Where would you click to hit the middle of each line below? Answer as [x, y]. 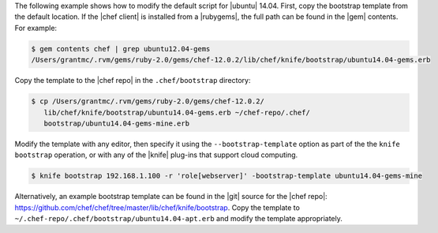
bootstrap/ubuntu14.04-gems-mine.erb [116, 123]
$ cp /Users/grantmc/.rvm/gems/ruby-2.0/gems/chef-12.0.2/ [148, 101]
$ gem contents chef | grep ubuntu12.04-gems [121, 49]
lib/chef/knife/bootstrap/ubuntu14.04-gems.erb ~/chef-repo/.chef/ [177, 112]
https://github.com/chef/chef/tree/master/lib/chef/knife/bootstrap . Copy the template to [157, 207]
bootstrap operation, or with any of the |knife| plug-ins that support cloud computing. [156, 155]
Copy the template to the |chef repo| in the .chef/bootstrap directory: [133, 81]
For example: [36, 28]
